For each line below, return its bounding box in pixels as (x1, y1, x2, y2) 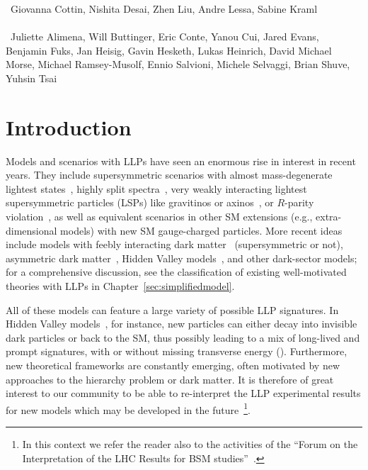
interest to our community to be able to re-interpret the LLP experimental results (6, 386, 361, 401)
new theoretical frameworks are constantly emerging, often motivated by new (6, 358, 340, 372)
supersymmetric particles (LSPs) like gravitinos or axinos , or (6, 195, 274, 210)
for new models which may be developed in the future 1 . (6, 400, 251, 417)
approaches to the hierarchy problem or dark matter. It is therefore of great (6, 371, 334, 386)
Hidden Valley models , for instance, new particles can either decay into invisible (6, 316, 357, 331)
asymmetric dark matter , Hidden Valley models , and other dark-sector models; (6, 250, 357, 265)
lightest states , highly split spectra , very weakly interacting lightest (6, 181, 307, 196)
